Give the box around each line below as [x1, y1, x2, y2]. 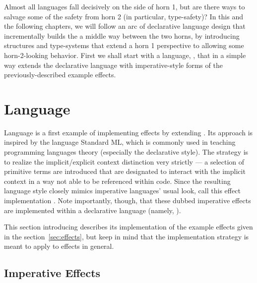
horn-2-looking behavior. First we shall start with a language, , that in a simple [4, 50, 246, 60]
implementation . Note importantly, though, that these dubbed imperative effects [4, 195, 251, 206]
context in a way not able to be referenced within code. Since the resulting [4, 175, 231, 186]
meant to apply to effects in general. [4, 241, 114, 251]
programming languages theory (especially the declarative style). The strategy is [4, 147, 249, 157]
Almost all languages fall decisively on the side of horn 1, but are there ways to [4, 1, 245, 11]
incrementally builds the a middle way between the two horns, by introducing [4, 30, 240, 41]
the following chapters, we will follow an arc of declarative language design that [4, 21, 246, 31]
